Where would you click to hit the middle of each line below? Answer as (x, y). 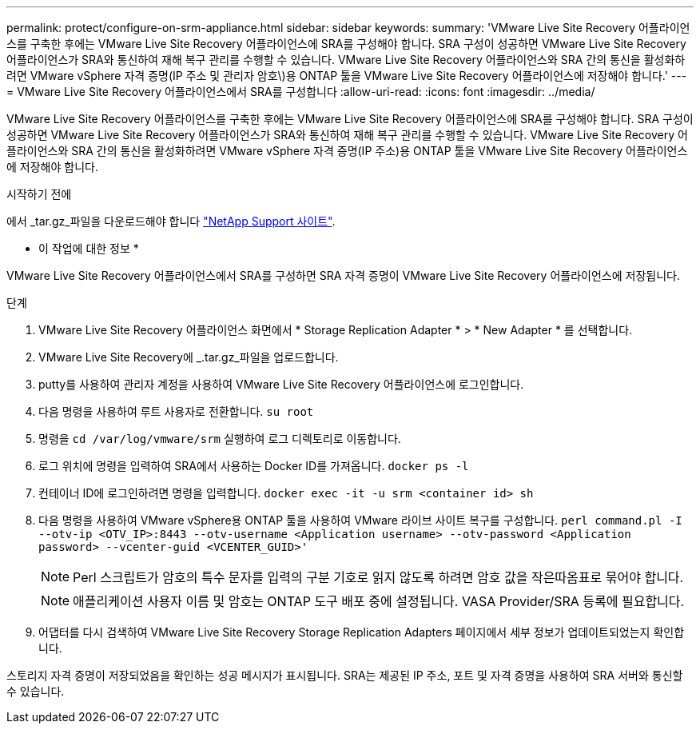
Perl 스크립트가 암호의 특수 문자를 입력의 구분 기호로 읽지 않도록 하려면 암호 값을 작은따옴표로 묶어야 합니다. (378, 577)
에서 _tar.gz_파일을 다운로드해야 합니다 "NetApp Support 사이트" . (171, 221)
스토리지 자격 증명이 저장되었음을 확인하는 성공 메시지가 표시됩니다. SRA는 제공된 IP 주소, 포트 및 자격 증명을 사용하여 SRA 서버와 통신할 (345, 675)
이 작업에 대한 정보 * (89, 248)
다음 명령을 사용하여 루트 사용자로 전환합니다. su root (176, 411)
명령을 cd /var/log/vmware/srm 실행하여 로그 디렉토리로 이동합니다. (220, 439)
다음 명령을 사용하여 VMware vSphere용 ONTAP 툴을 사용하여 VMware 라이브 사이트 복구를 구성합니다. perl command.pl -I (360, 520)
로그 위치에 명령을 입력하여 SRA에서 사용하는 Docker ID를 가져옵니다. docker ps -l (254, 466)
